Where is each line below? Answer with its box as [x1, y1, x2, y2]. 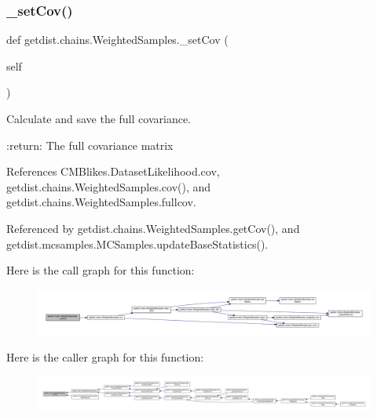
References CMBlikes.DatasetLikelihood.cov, [6, 163, 220, 180]
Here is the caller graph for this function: [6, 349, 204, 365]
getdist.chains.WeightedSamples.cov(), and [6, 178, 211, 194]
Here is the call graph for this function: [6, 262, 195, 278]
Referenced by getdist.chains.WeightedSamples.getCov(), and [6, 220, 300, 236]
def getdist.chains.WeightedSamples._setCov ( [6, 31, 229, 48]
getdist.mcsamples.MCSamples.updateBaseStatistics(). [6, 235, 269, 252]
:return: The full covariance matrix [6, 136, 174, 153]
